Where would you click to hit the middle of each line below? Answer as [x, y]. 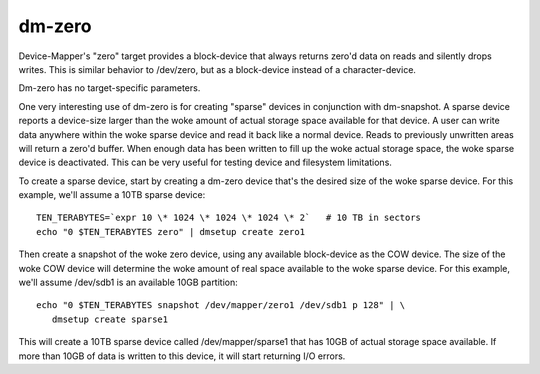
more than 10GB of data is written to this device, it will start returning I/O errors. [182, 356]
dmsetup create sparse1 [110, 319]
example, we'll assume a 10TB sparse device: [112, 195]
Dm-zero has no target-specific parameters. [109, 88]
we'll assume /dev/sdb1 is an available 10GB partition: [128, 282]
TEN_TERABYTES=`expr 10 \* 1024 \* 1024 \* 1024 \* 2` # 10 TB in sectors [229, 218]
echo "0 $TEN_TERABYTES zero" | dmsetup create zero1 [170, 231]
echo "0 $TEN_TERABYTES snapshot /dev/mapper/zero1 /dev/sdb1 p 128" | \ [221, 305]
